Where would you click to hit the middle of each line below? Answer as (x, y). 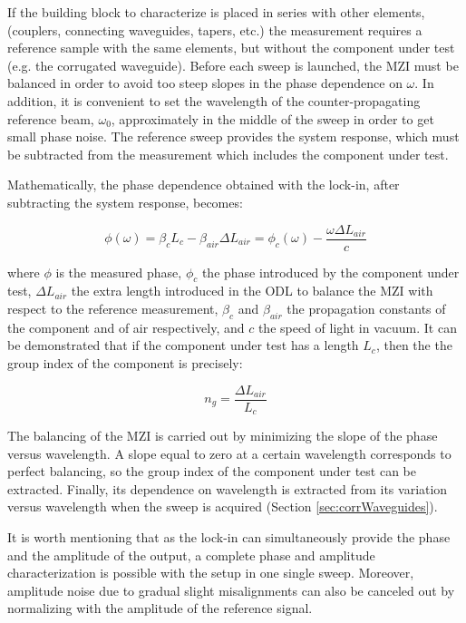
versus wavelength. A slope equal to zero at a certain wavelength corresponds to (229, 453)
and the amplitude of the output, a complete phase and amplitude (191, 555)
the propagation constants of (366, 308)
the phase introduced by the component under (330, 272)
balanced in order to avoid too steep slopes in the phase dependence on (205, 83)
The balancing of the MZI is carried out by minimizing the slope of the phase (223, 436)
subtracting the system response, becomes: (125, 202)
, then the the (414, 345)
